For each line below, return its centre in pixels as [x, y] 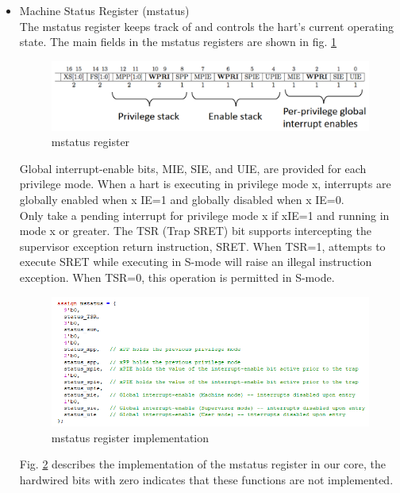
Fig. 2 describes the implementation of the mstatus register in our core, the [202, 464]
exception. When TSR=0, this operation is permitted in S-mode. [177, 277]
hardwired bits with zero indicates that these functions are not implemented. [206, 479]
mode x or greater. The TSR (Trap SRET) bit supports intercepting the [195, 231]
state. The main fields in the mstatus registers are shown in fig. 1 [178, 42]
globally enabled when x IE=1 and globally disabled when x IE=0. [182, 200]
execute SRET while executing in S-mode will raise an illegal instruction [196, 262]
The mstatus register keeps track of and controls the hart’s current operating [207, 26]
